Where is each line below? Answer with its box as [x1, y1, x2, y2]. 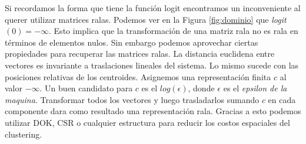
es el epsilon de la [223, 82, 287, 94]
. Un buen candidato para [39, 82, 133, 94]
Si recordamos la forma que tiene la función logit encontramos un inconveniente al [5, 2, 301, 13]
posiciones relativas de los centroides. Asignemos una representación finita [5, 70, 271, 83]
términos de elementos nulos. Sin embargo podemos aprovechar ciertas [5, 36, 258, 48]
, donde [188, 82, 215, 94]
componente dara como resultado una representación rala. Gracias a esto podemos [5, 105, 301, 117]
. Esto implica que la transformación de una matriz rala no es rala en [49, 25, 298, 37]
